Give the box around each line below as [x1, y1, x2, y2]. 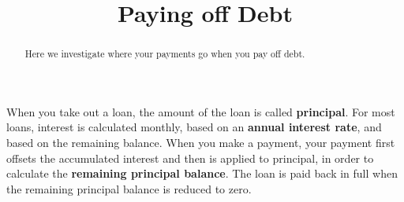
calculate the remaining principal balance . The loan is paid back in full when [6, 165, 398, 182]
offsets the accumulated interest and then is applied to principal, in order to [6, 149, 374, 166]
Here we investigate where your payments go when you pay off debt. [24, 47, 305, 61]
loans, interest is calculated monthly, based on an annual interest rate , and [6, 119, 382, 135]
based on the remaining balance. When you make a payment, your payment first [6, 134, 395, 151]
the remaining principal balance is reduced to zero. [6, 180, 252, 196]
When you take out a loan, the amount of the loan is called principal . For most [6, 103, 395, 119]
